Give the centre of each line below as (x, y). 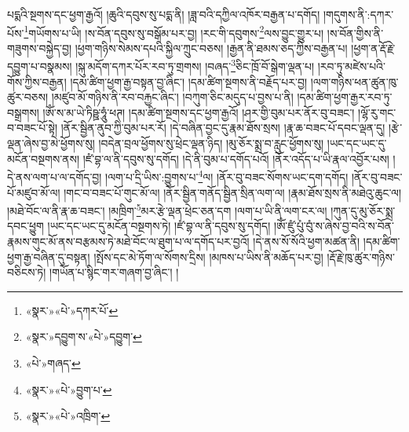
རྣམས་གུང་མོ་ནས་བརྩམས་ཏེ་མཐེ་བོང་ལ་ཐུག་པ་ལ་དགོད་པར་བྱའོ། (128, 241)
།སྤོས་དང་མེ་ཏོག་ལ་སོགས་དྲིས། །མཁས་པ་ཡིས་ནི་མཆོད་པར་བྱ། (208, 256)
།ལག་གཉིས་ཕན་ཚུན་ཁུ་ (354, 81)
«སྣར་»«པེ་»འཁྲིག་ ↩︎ (68, 416)
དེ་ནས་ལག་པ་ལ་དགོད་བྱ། (55, 176)
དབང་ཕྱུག (26, 226)
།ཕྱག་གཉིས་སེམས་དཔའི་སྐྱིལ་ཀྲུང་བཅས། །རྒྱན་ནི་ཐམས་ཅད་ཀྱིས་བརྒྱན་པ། (211, 48)
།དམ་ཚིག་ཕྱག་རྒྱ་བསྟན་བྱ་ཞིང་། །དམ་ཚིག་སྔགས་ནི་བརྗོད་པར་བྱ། (189, 81)
